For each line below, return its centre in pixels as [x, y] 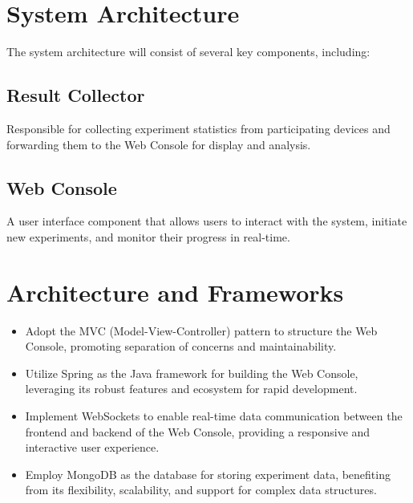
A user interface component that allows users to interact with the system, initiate [207, 221]
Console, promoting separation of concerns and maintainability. [181, 346]
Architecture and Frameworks [175, 292]
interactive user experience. [92, 447]
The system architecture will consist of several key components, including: [188, 52]
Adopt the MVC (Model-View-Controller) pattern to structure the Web [201, 330]
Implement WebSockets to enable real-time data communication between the [214, 416]
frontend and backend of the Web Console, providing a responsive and [198, 431]
